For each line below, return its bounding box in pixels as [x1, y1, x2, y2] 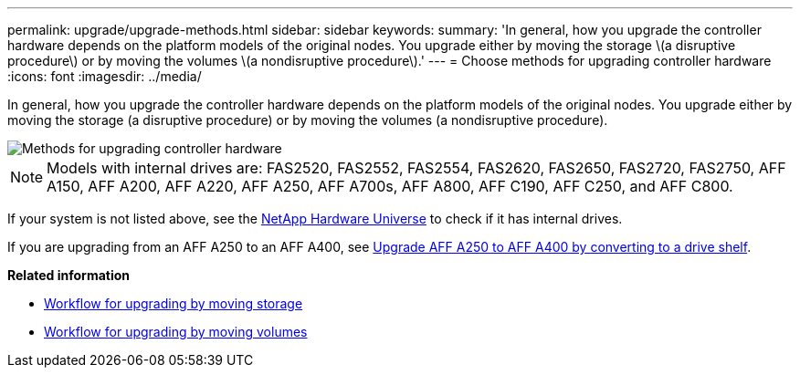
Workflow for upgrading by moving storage [44, 296, 303, 311]
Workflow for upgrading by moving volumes [44, 324, 308, 339]
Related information [7, 267, 131, 283]
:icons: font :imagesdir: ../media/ [7, 68, 202, 84]
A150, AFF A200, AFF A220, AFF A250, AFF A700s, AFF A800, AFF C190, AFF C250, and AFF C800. [47, 177, 733, 195]
